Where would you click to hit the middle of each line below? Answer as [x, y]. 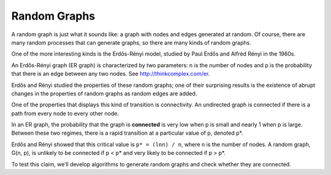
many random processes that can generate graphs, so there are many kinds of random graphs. [131, 42]
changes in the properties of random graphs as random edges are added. [104, 93]
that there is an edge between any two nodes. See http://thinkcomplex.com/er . [111, 74]
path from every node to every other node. [65, 113]
